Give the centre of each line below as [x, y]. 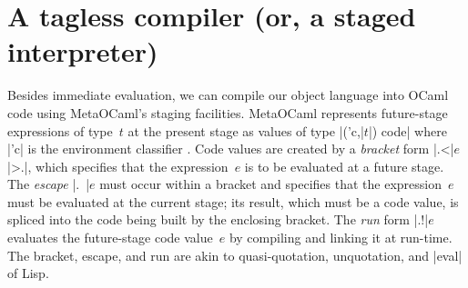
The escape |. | [49, 184]
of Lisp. [28, 273]
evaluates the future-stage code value [110, 238]
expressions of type [60, 130]
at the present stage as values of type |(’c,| [246, 130]
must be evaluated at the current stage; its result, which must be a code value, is [233, 201]
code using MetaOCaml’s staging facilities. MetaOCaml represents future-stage [228, 112]
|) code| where [407, 130]
